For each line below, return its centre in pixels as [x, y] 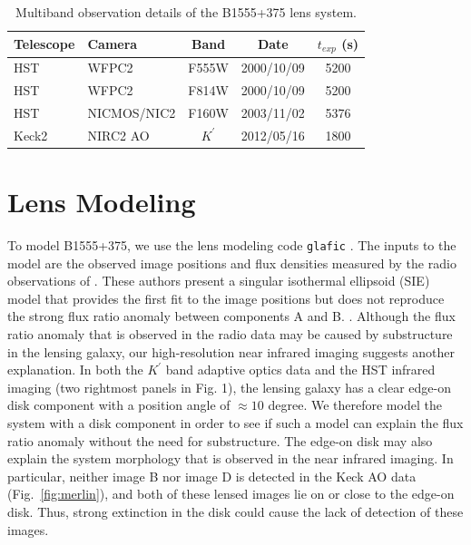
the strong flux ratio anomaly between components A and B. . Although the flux [231, 316]
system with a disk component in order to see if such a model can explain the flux [235, 423]
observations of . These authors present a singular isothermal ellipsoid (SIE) [219, 281]
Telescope [44, 44]
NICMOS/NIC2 [132, 112]
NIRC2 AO [118, 135]
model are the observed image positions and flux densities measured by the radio [232, 263]
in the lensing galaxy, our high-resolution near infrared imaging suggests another [231, 351]
